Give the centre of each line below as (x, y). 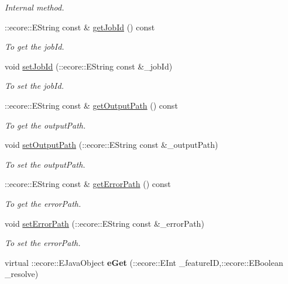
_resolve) (22, 274)
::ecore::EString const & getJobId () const (80, 27)
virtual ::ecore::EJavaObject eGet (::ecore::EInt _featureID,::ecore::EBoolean (144, 262)
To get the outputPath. (45, 125)
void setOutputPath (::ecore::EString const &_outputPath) (112, 145)
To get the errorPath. (43, 203)
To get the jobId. (35, 46)
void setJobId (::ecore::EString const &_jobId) (89, 66)
